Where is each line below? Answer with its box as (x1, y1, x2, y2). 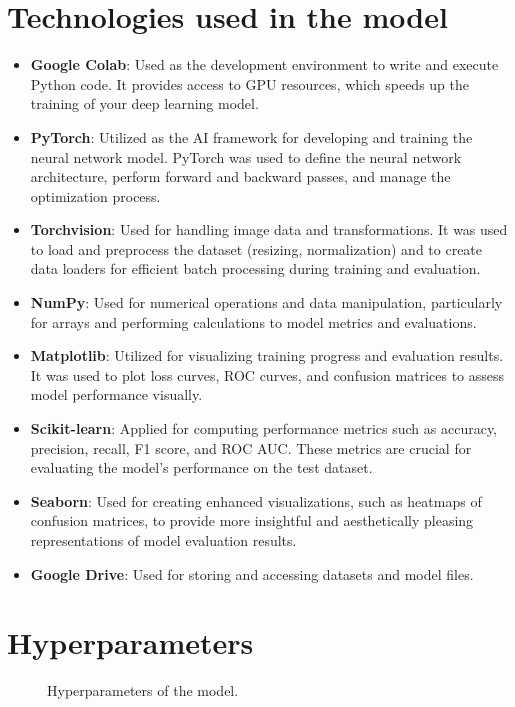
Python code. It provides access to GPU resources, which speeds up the (30, 73, 470, 94)
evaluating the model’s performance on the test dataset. (30, 457, 373, 478)
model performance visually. (30, 384, 203, 405)
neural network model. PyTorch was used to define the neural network (30, 146, 462, 167)
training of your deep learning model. (30, 93, 259, 114)
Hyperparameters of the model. (47, 680, 239, 701)
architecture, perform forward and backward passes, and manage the (30, 166, 451, 187)
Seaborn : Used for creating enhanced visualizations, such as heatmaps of (30, 490, 482, 511)
